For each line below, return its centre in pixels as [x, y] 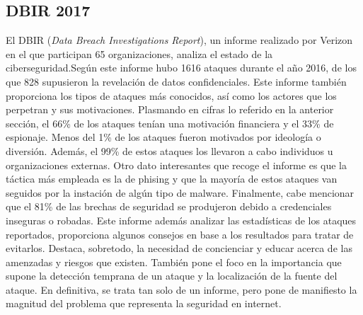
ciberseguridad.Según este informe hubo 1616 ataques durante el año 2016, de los [181, 68]
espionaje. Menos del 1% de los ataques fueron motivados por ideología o [163, 137]
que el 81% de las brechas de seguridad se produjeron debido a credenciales [169, 206]
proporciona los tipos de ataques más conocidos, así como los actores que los [171, 95]
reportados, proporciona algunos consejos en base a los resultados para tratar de [180, 234]
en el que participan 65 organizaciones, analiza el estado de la [139, 53]
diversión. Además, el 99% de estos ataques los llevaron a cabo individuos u [169, 150]
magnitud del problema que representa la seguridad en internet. [144, 303]
